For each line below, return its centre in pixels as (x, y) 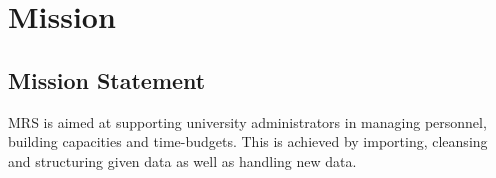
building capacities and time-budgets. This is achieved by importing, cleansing (248, 141)
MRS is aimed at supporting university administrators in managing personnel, (247, 121)
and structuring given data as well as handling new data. (182, 160)
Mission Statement (107, 79)
